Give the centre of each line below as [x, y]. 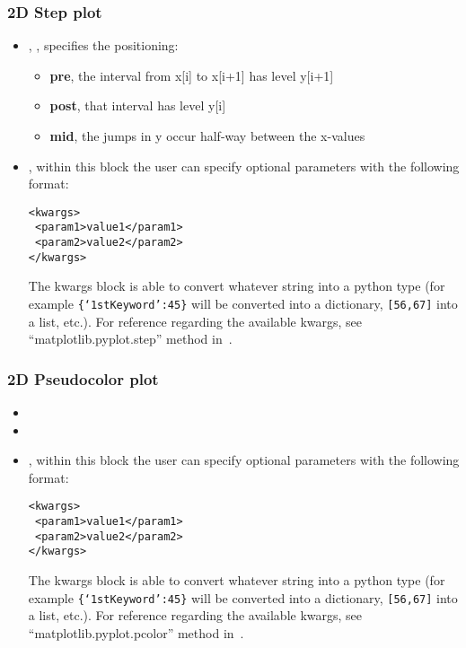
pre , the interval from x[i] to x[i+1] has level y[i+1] [192, 75]
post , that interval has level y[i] [138, 105]
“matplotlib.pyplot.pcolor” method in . [136, 632]
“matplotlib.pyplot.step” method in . [130, 339]
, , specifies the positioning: [103, 45]
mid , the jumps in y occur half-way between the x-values [207, 136]
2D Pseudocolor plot [83, 378]
